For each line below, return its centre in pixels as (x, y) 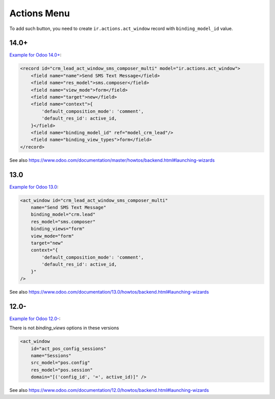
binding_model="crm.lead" (63, 215)
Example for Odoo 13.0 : (34, 187)
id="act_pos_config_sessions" (68, 348)
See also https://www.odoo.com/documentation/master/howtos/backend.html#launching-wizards (112, 160)
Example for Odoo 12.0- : (35, 319)
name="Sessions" (51, 355)
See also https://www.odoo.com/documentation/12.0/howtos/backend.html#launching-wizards (109, 390)
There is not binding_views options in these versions (64, 328)
